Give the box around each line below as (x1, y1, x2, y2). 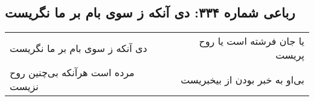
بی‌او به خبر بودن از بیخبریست (181, 72, 304, 86)
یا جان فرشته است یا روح (199, 34, 304, 48)
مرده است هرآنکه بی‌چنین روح (10, 65, 135, 80)
